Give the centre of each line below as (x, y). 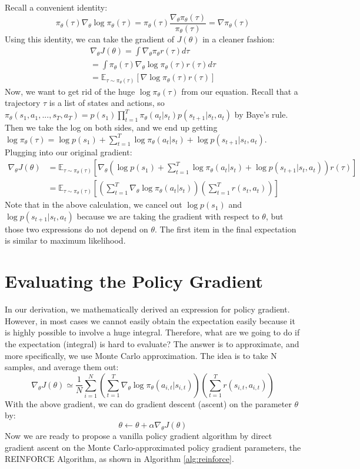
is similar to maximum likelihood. (65, 240)
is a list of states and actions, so (107, 103)
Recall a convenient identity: (56, 7)
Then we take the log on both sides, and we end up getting (111, 127)
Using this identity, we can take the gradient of (89, 39)
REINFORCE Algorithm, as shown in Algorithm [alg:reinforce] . (119, 459)
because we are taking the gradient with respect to (168, 216)
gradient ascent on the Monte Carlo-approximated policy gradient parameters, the (153, 447)
